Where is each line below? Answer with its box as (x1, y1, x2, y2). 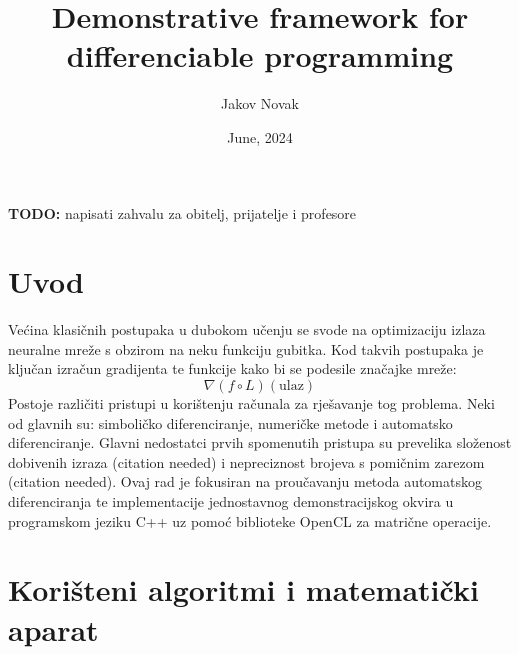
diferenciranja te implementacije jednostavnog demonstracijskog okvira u (8, 490, 454, 511)
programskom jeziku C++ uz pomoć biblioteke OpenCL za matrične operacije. (8, 510, 492, 531)
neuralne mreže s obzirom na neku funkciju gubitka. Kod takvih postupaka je (8, 338, 484, 359)
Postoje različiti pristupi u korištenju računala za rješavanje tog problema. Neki (8, 393, 495, 413)
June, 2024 (227, 126, 293, 147)
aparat (8, 608, 99, 649)
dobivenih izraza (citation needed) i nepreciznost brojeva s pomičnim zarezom (8, 451, 485, 472)
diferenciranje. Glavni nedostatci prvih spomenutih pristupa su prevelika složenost (8, 432, 512, 453)
